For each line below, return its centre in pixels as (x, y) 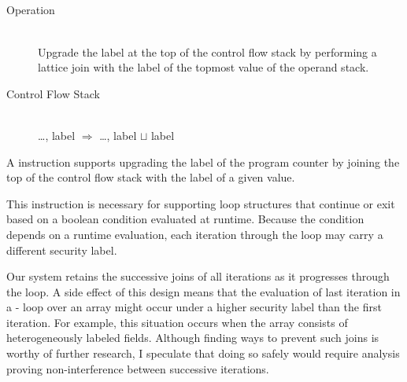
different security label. (62, 250)
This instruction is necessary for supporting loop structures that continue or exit (201, 203)
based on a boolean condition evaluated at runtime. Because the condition (185, 219)
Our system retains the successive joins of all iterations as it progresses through (198, 276)
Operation (31, 10)
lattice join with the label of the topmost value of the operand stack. (203, 67)
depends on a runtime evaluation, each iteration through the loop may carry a (195, 234)
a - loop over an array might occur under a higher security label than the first (194, 307)
